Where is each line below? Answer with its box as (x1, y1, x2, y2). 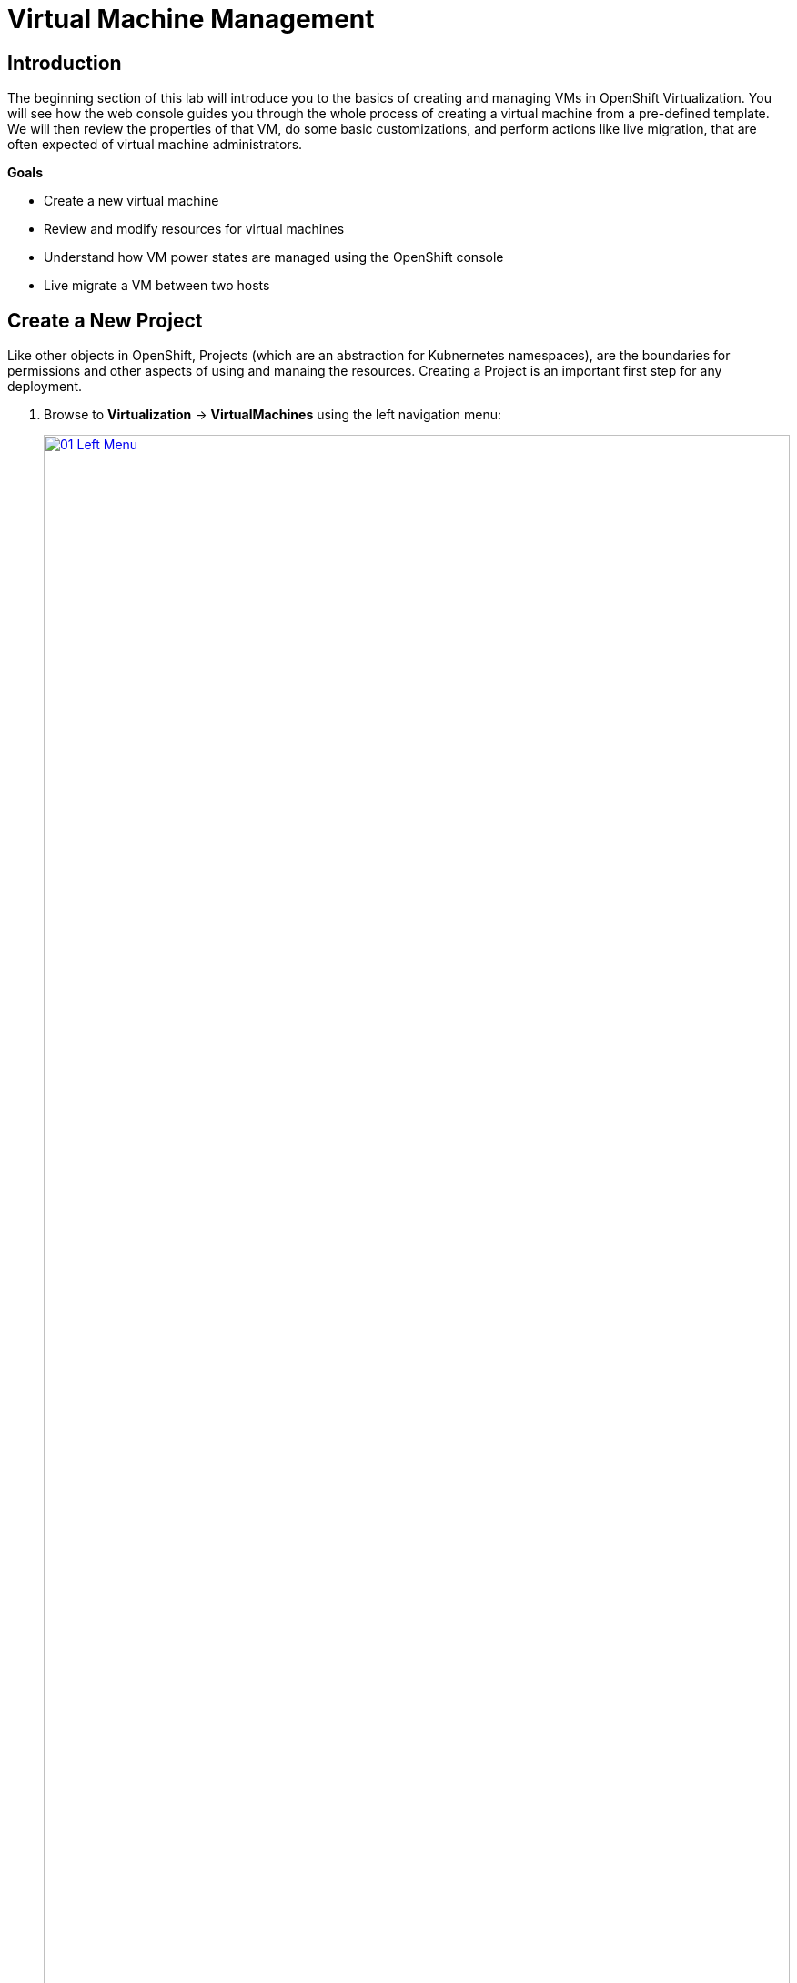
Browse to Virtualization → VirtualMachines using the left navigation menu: (44, 407, 502, 423)
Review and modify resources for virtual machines (44, 221, 345, 237)
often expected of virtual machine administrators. (7, 136, 303, 153)
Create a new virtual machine (44, 193, 219, 209)
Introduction (7, 51, 122, 75)
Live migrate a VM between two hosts (44, 277, 270, 294)
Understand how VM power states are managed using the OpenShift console (44, 249, 504, 266)
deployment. (7, 378, 82, 395)
